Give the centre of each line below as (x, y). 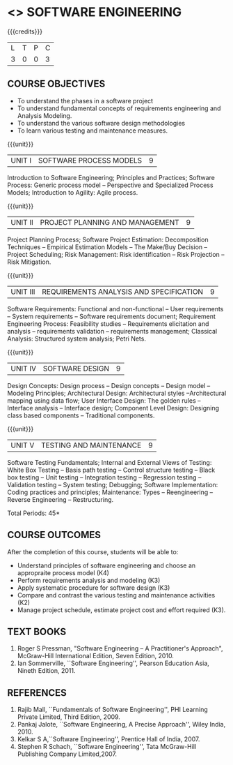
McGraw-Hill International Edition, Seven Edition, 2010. (95, 656)
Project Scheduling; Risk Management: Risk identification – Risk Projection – (116, 254)
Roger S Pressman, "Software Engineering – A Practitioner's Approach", (120, 648)
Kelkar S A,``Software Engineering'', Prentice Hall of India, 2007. (109, 739)
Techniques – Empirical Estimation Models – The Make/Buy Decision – (107, 247)
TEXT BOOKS (37, 631)
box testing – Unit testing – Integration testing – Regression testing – (104, 477)
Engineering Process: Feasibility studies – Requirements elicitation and (108, 324)
